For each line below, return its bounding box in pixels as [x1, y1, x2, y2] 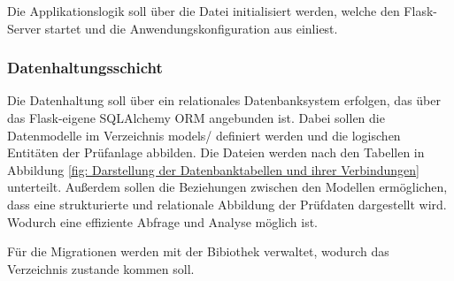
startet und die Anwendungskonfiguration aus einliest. [44, 19, 338, 37]
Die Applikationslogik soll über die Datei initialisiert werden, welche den [7, 2, 400, 19]
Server [7, 19, 42, 37]
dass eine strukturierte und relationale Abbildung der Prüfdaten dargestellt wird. [7, 194, 447, 213]
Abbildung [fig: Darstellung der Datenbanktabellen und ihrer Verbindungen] [7, 160, 419, 178]
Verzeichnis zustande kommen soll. [7, 259, 195, 277]
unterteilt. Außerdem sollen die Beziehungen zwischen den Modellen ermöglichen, [7, 178, 448, 196]
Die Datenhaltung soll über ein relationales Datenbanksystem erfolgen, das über [7, 91, 441, 110]
